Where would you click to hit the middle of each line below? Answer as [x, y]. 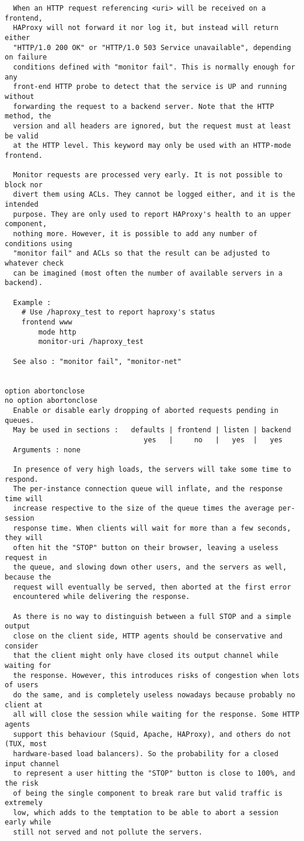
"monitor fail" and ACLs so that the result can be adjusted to [142, 254]
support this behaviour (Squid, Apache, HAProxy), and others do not [152, 734]
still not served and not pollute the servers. [108, 832]
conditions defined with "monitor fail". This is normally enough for [154, 67]
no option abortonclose [51, 401]
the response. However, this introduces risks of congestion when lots [156, 675]
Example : [32, 302]
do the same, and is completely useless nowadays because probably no [154, 695]
